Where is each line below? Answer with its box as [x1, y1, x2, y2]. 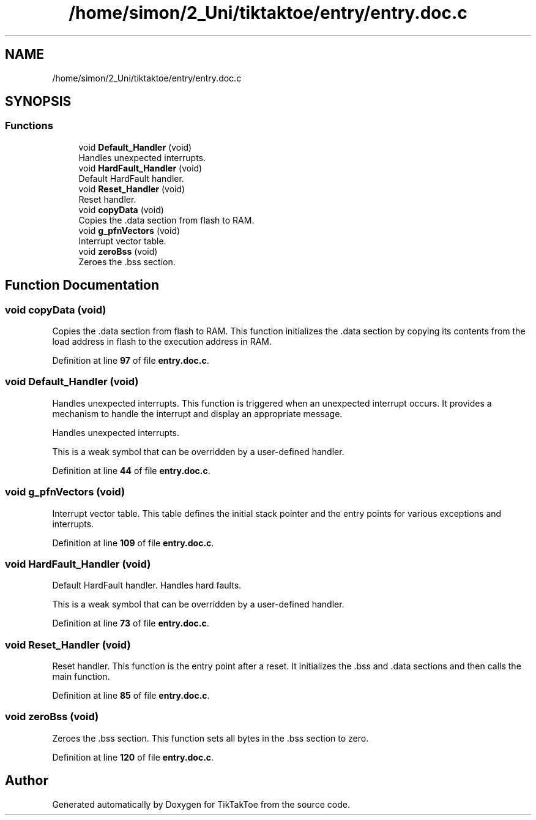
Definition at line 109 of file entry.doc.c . [52, 537, 214, 548]
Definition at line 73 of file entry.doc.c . [52, 618, 209, 629]
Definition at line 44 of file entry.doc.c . [52, 465, 210, 476]
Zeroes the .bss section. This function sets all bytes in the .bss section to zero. [52, 732, 369, 743]
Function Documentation [5, 277, 159, 293]
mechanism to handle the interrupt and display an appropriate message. [52, 408, 343, 419]
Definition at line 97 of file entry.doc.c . [52, 355, 209, 366]
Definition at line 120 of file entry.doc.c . [52, 751, 214, 762]
